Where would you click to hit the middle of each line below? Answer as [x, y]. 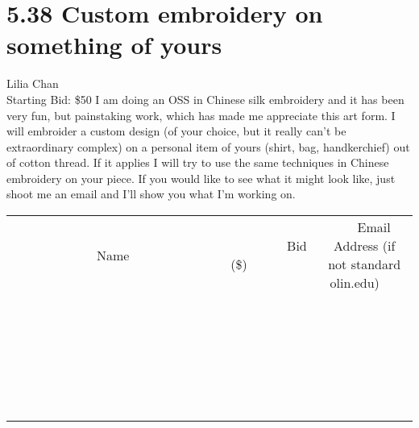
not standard [365, 264]
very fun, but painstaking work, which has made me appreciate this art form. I [201, 115]
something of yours [114, 45]
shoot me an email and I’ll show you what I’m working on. [151, 194]
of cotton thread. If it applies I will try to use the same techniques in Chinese [198, 162]
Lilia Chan [33, 83]
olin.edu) [355, 283]
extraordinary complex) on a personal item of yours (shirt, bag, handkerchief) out [208, 146]
